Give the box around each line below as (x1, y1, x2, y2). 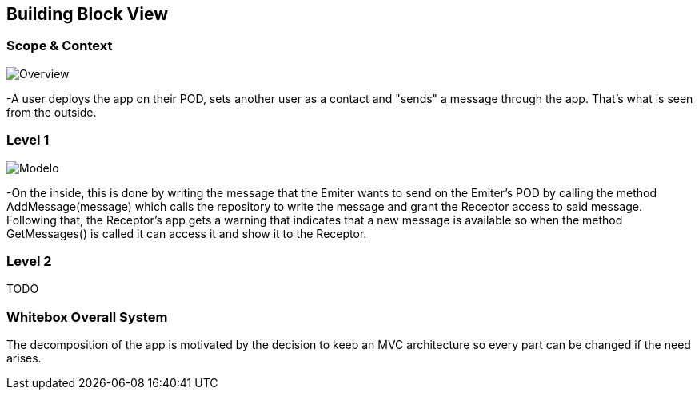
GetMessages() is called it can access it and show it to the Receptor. (6, 226, 367, 240)
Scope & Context (6, 38, 113, 54)
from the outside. (6, 105, 97, 119)
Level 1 (6, 132, 50, 148)
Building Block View (6, 4, 169, 24)
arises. (6, 351, 42, 366)
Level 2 (6, 252, 52, 269)
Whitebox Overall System (6, 308, 168, 325)
